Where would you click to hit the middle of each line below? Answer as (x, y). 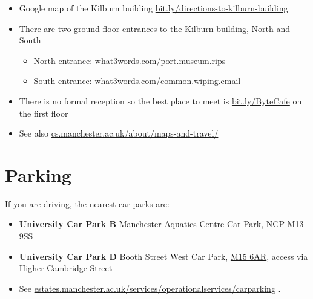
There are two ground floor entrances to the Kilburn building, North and (155, 28)
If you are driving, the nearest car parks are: (87, 203)
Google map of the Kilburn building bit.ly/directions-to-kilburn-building (153, 8)
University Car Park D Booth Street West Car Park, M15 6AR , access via (163, 256)
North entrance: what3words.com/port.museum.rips (130, 60)
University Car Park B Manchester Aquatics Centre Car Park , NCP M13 (161, 224)
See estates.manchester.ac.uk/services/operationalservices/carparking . (150, 288)
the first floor (44, 113)
